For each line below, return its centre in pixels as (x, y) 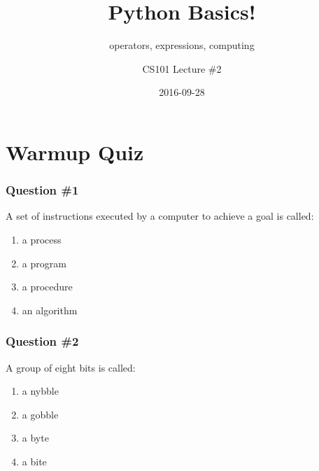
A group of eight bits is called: (71, 367)
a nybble (40, 391)
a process (42, 239)
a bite (34, 461)
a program (44, 263)
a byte (35, 438)
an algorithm (50, 310)
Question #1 (42, 190)
